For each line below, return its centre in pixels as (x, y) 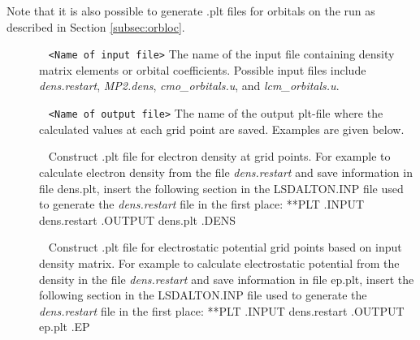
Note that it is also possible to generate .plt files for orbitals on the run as (191, 11)
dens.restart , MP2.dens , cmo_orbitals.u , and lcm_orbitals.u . (189, 86)
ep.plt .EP (65, 327)
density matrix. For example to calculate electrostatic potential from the (219, 263)
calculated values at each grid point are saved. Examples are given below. (222, 129)
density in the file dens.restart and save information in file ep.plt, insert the (227, 279)
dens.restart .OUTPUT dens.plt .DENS (138, 219)
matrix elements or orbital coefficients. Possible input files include (203, 69)
